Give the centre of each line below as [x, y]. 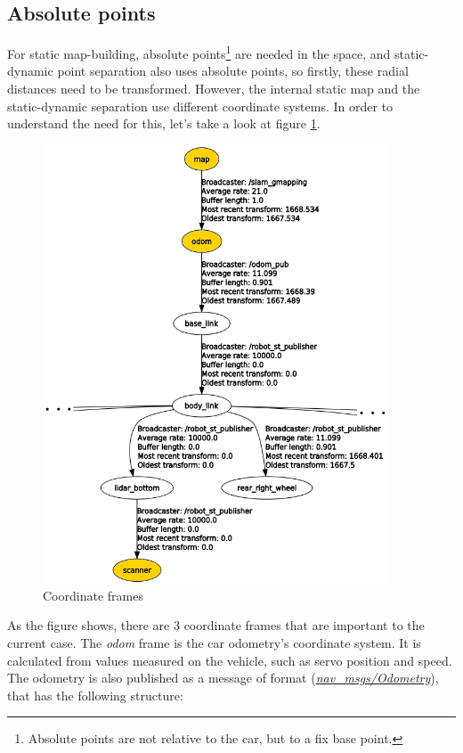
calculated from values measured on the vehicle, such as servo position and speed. [230, 660]
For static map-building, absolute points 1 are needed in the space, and [199, 52]
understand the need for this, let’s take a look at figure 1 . [164, 123]
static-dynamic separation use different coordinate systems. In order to [200, 106]
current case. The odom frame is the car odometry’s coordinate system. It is [214, 642]
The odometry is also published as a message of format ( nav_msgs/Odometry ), [223, 678]
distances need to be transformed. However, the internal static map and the [214, 89]
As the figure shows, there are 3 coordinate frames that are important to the [216, 625]
